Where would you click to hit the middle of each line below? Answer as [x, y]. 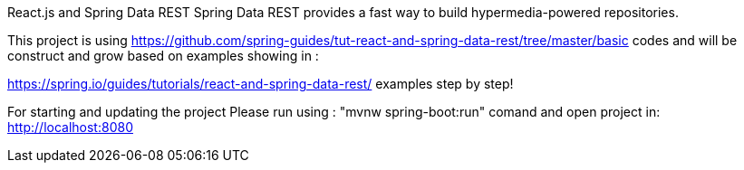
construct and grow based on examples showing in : [163, 56]
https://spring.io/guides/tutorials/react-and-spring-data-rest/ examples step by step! [261, 84]
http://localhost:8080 [70, 127]
